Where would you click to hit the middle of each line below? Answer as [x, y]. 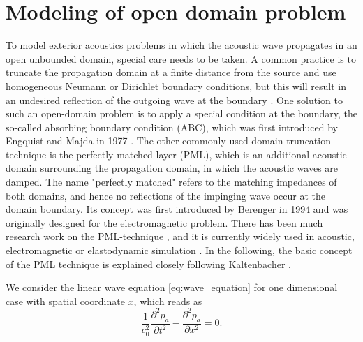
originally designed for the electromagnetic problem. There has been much [164, 222]
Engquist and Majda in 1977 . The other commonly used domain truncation [168, 141]
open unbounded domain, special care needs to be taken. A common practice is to [181, 58]
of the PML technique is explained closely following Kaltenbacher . [148, 263]
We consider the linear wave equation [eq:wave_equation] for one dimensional [172, 287]
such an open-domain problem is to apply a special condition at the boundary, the [181, 113]
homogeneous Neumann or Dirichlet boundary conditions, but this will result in [176, 85]
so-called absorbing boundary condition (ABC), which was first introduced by [172, 127]
